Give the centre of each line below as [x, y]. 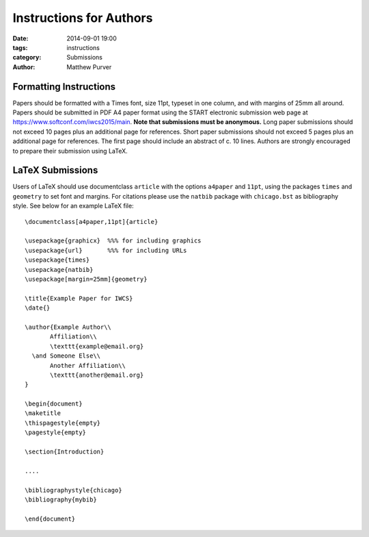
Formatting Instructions [64, 87]
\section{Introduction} [65, 452]
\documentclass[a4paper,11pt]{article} [92, 222]
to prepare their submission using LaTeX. [70, 151]
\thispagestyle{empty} [63, 423]
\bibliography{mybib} [61, 499]
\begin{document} [54, 404]
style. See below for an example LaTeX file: [73, 206]
